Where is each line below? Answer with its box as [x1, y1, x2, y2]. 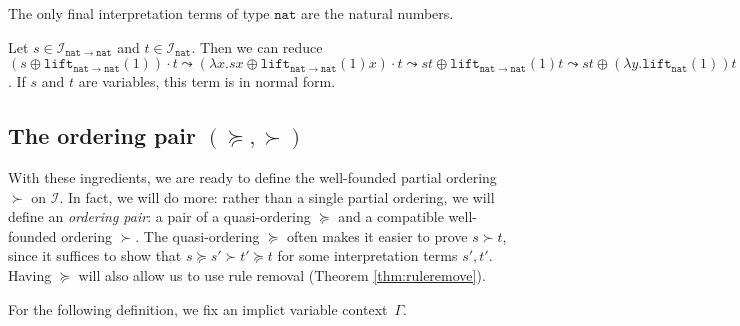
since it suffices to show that [8, 245, 182, 266]
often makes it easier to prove [286, 225, 468, 246]
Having [8, 264, 52, 285]
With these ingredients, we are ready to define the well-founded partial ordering [8, 166, 497, 187]
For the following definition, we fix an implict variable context [8, 298, 388, 319]
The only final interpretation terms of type [8, 3, 270, 23]
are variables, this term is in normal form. [78, 71, 336, 92]
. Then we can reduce [191, 36, 323, 57]
